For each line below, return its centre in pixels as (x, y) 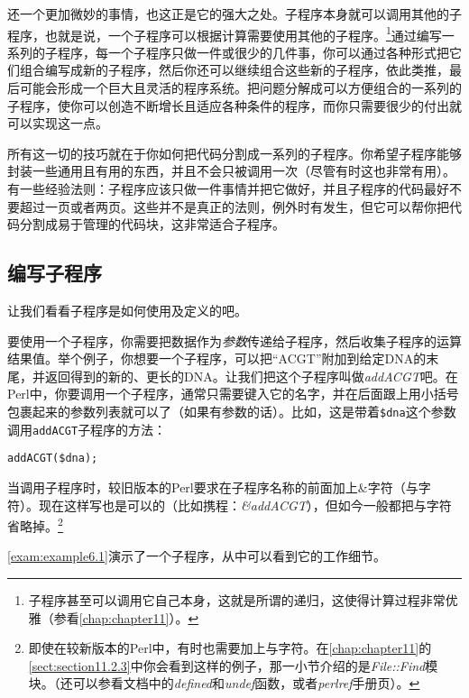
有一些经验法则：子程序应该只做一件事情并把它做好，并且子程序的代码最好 (228, 188)
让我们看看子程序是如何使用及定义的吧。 (127, 310)
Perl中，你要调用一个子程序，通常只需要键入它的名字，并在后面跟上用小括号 (233, 394)
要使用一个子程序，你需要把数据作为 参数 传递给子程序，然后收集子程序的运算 (234, 340)
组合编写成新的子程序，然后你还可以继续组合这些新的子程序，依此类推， (234, 70)
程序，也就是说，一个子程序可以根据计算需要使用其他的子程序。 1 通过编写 (225, 33)
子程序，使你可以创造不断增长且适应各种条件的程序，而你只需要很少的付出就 (234, 105)
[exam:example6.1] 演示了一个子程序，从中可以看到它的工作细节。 (197, 556)
